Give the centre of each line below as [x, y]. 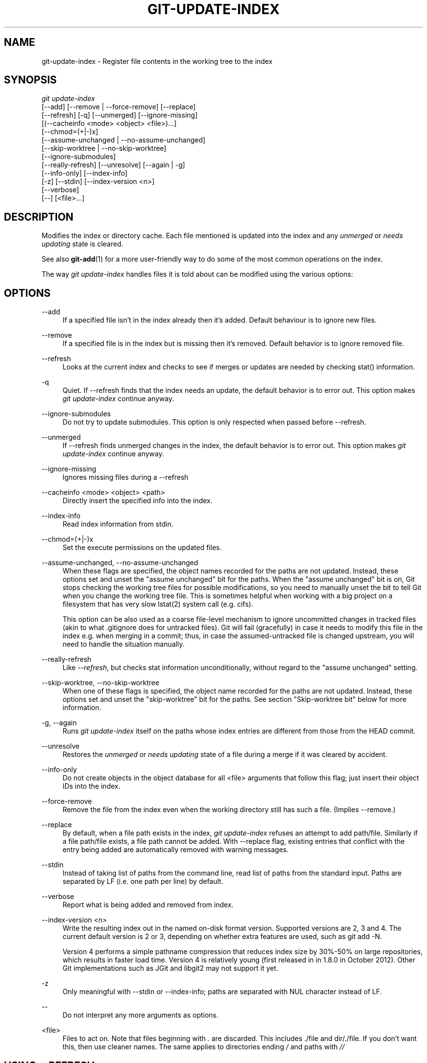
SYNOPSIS [30, 80]
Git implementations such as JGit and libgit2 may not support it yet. [170, 968]
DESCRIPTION [39, 217]
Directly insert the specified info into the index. [137, 501]
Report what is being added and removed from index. [148, 905]
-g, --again [59, 723]
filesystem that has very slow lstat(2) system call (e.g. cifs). [158, 604]
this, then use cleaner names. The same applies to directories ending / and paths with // [204, 1047]
